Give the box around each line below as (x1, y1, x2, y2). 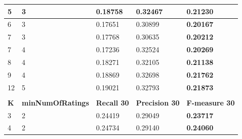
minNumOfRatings (22, 97, 89, 108)
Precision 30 (136, 97, 180, 108)
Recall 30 (96, 97, 129, 108)
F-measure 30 (186, 97, 235, 108)
